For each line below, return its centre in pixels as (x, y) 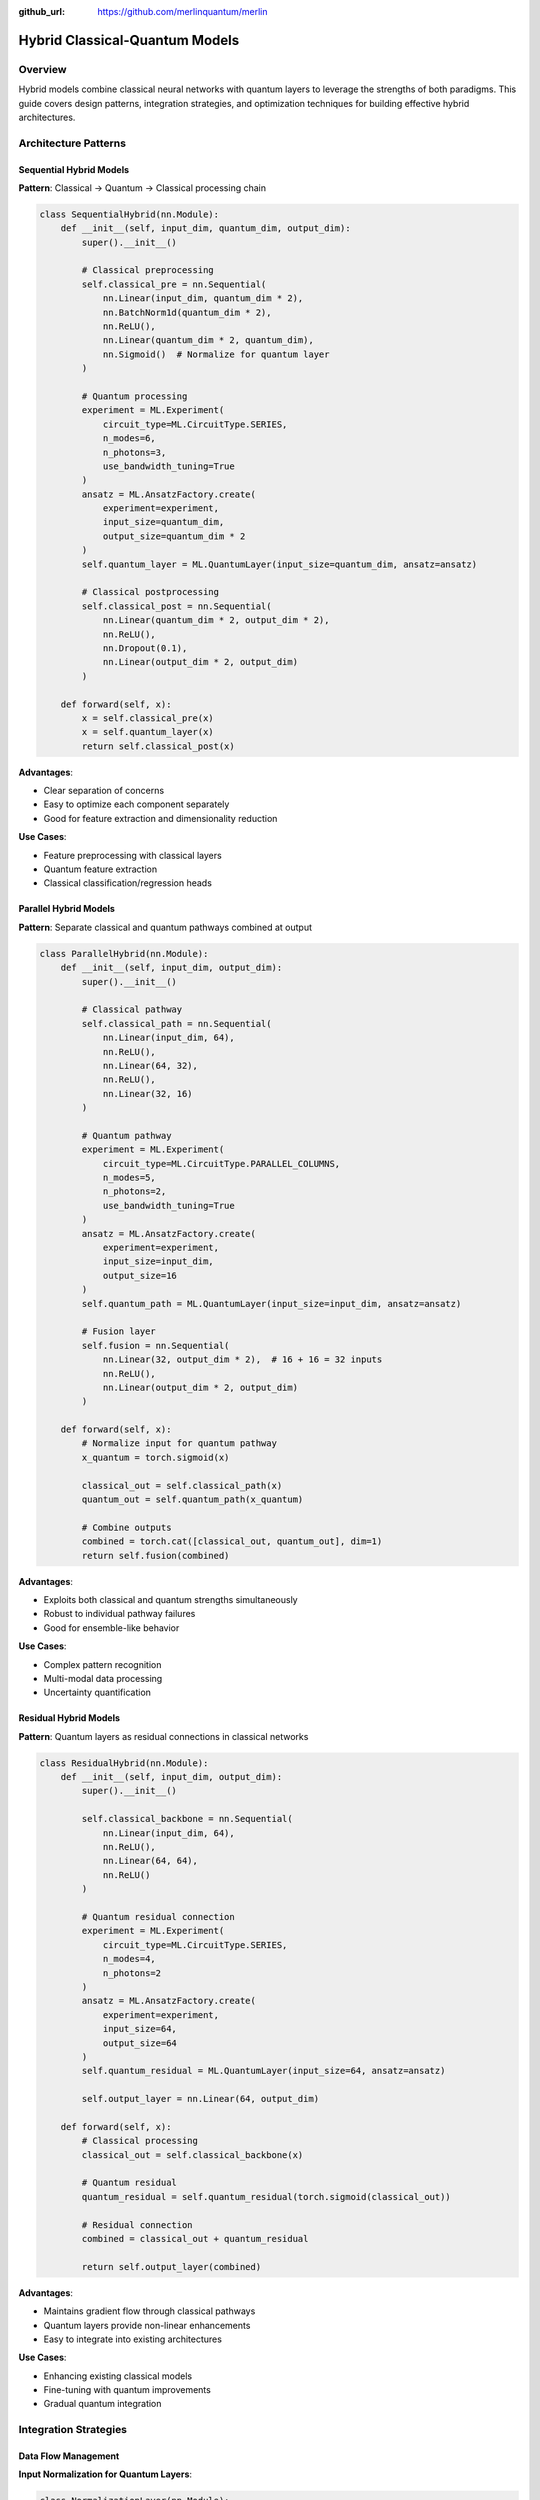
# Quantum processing (134, 396)
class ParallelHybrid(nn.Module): (124, 953)
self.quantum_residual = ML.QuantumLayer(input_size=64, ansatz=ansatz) (263, 2071)
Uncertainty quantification (97, 1692)
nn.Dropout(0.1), (145, 648)
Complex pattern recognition (102, 1664)
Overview (42, 69)
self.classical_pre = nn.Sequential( (174, 284)
